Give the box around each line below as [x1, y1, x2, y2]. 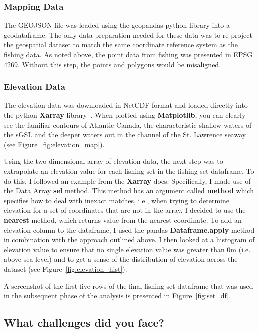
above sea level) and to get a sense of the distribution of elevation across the [4, 254, 238, 264]
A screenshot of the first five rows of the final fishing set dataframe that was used [4, 280, 253, 291]
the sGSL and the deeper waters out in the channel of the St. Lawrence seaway [4, 129, 246, 140]
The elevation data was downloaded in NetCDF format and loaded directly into [4, 100, 248, 110]
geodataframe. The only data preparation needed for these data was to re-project [4, 29, 252, 40]
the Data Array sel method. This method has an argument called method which [4, 185, 254, 196]
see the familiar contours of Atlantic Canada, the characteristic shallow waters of [4, 119, 252, 130]
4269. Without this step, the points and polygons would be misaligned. [4, 59, 221, 69]
